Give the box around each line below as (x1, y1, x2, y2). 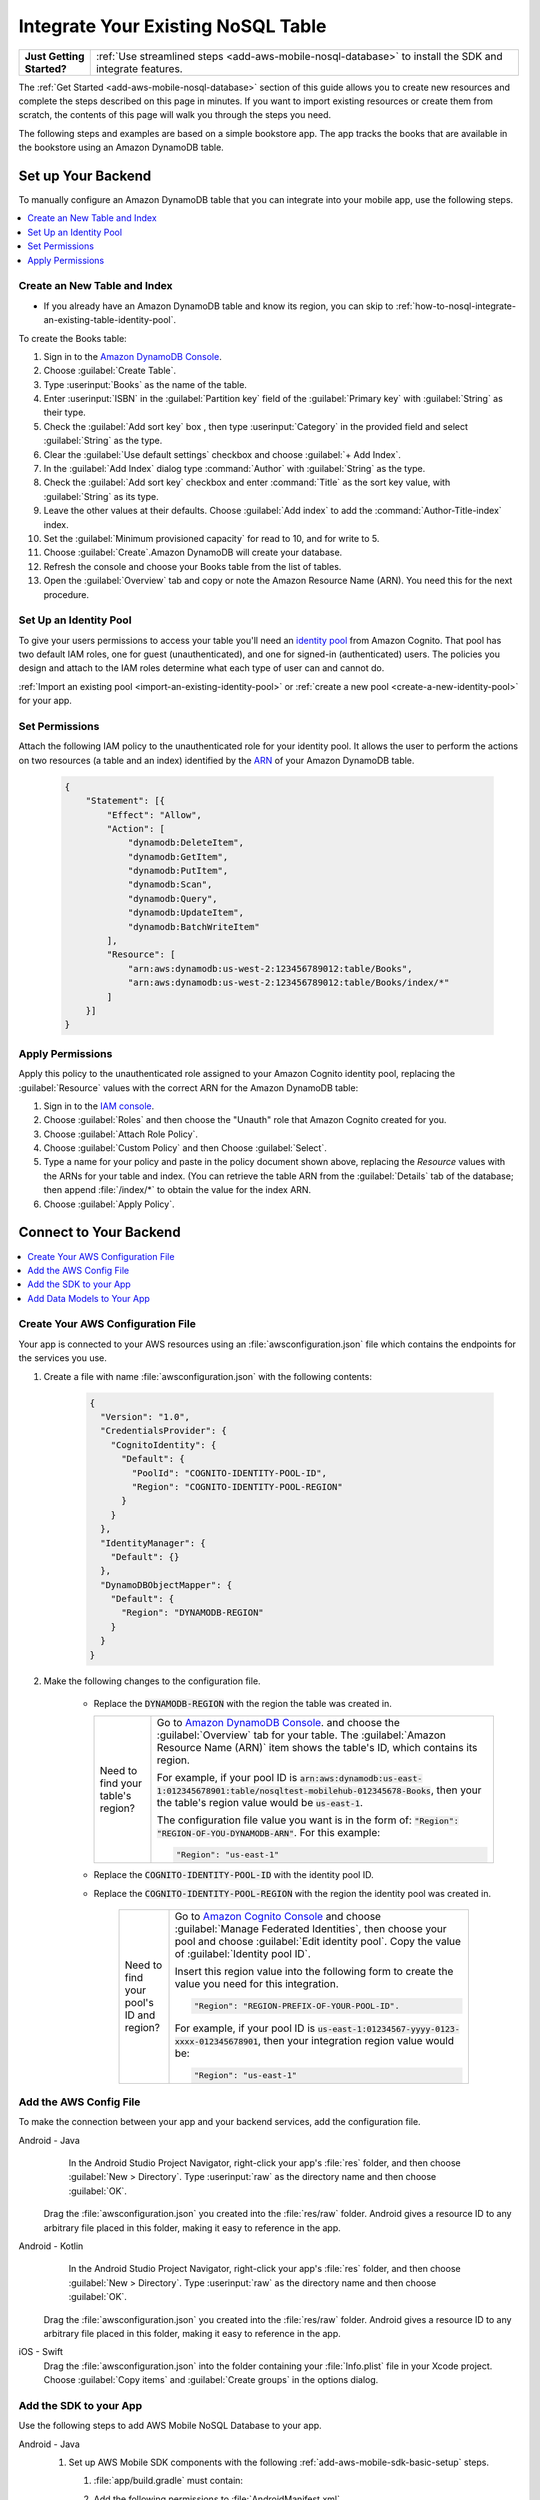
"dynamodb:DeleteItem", (127, 837, 245, 849)
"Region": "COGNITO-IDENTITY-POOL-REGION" (131, 1481, 344, 1492)
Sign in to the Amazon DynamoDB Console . (43, 350, 222, 362)
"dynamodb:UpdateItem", (127, 907, 245, 919)
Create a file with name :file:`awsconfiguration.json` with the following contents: (43, 1370, 372, 1382)
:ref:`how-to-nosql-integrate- (395, 300, 517, 312)
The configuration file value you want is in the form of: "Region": (156, 1813, 459, 1827)
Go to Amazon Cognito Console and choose (174, 1909, 382, 1923)
